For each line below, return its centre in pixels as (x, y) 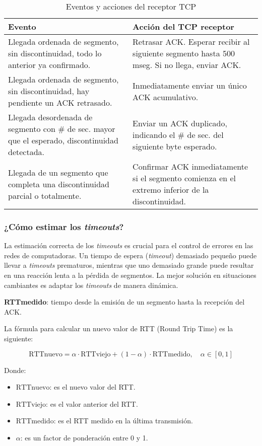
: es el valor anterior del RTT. (92, 403)
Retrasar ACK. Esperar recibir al (191, 42)
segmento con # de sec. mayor (62, 129)
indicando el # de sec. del (178, 134)
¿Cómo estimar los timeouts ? (64, 226)
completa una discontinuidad (59, 184)
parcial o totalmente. (45, 195)
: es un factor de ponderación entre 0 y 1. (84, 437)
